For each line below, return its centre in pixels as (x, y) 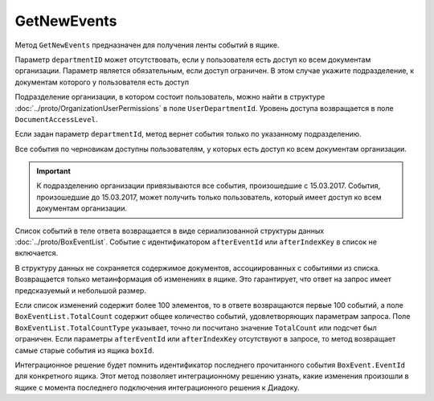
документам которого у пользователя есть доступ (102, 82)
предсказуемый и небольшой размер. (80, 290)
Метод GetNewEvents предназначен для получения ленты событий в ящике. (147, 45)
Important (54, 171)
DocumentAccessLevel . (56, 119)
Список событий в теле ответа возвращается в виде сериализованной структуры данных (170, 231)
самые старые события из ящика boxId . (84, 350)
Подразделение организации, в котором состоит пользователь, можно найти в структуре (170, 97)
